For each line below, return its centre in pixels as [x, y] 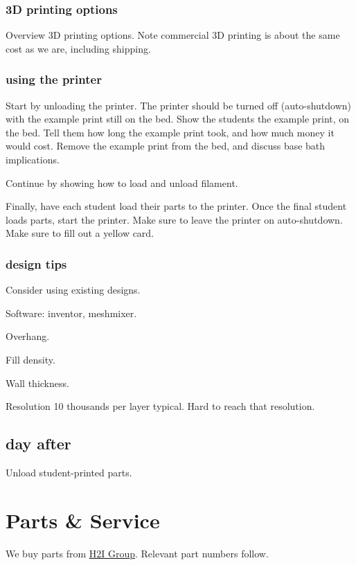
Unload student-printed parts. [69, 472]
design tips [36, 263]
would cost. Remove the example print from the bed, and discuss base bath [166, 146]
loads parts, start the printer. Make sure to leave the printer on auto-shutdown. [174, 219]
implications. [33, 159]
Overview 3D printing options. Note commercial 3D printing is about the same [173, 35]
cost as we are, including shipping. [78, 48]
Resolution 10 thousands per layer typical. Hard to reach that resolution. [160, 406]
